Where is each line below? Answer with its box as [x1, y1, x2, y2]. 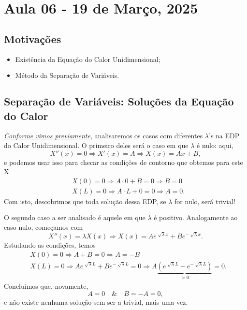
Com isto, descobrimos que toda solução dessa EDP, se [4, 196, 166, 206]
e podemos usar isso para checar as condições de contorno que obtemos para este [4, 157, 243, 167]
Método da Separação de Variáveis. [15, 70, 119, 80]
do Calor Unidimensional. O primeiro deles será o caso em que [4, 140, 189, 150]
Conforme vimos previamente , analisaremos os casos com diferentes [4, 131, 203, 141]
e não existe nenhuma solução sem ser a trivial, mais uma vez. [4, 296, 188, 307]
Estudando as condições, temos [4, 239, 96, 250]
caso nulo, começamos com [4, 221, 83, 232]
